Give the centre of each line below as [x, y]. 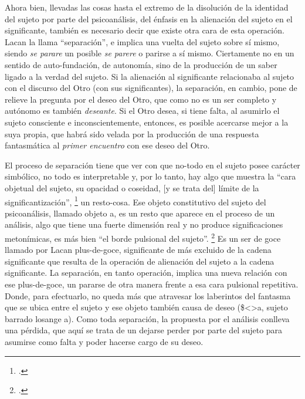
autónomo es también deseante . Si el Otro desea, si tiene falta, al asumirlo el [142, 111]
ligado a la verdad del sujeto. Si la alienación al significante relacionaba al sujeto [150, 76]
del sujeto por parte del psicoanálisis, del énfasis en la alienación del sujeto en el [149, 18]
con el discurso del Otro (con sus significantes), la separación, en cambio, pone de [151, 88]
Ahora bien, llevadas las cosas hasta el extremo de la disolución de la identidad [147, 7]
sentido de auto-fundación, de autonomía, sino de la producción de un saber [141, 64]
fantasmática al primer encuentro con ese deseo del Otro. [107, 145]
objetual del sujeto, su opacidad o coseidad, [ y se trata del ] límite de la [132, 187]
